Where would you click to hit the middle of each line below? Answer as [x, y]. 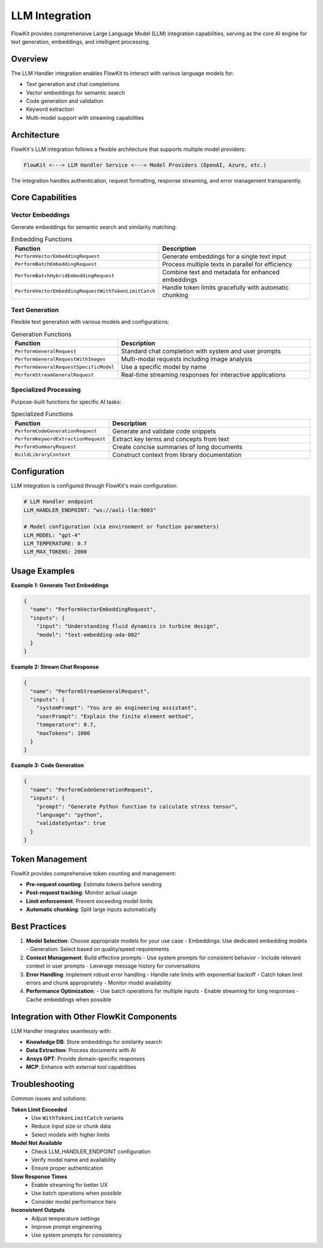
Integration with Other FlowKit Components [94, 1017]
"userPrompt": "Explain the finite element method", [115, 716]
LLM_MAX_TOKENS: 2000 [55, 552]
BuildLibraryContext [43, 455]
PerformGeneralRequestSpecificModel [65, 367]
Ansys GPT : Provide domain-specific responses [86, 1058]
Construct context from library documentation [177, 455]
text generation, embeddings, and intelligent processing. [81, 41]
